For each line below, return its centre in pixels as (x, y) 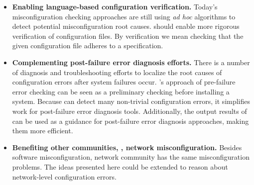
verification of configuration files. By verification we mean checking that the (128, 36)
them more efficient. (43, 131)
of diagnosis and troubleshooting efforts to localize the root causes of (117, 72)
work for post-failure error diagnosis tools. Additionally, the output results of (129, 111)
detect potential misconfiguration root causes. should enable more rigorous (126, 26)
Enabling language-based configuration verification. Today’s (115, 6)
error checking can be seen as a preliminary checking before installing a (121, 91)
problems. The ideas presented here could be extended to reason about (120, 166)
